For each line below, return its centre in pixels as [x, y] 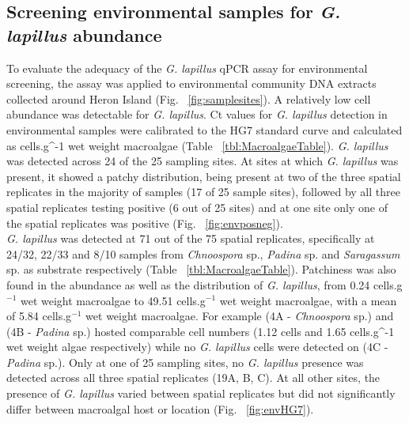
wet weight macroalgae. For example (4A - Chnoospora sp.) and [240, 316]
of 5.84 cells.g [39, 316]
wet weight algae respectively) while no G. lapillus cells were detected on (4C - [197, 347]
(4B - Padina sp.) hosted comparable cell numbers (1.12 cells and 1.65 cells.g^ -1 [201, 331]
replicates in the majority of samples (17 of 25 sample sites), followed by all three [203, 192]
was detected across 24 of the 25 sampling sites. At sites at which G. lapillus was [203, 161]
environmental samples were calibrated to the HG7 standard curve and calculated [204, 129]
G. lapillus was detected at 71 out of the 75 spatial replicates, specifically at [191, 238]
